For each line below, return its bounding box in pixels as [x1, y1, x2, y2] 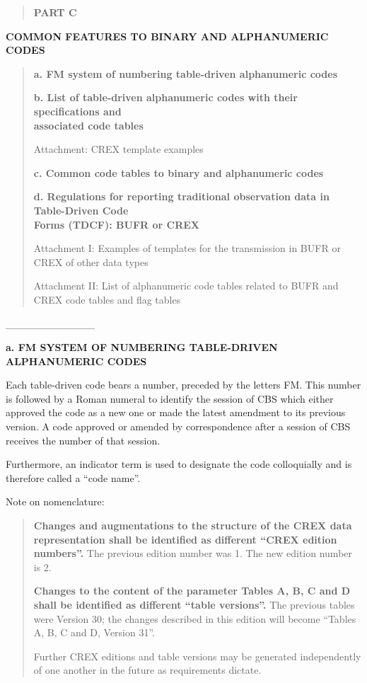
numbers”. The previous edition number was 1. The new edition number [33, 546, 353, 561]
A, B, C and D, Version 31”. [33, 625, 156, 640]
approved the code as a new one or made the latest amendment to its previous [6, 405, 346, 420]
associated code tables [33, 117, 144, 132]
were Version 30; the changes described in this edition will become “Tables [33, 611, 356, 626]
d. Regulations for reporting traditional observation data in [33, 189, 330, 204]
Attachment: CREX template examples [33, 142, 204, 156]
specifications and [33, 103, 122, 118]
